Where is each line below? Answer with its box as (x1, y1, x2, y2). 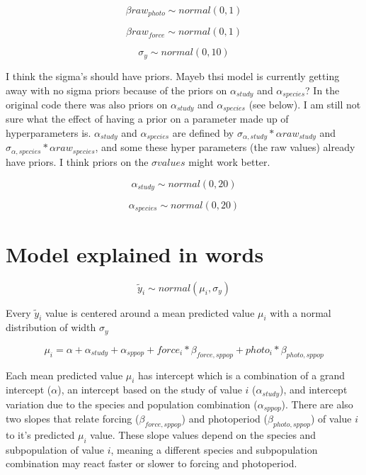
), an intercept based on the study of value (57, 382, 242, 397)
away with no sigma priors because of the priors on (6, 82, 227, 97)
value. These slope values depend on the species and (90, 428, 316, 442)
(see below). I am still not (248, 96, 361, 111)
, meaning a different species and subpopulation (110, 442, 318, 457)
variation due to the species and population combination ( (6, 396, 258, 411)
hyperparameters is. (6, 125, 91, 140)
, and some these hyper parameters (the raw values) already (95, 140, 355, 155)
